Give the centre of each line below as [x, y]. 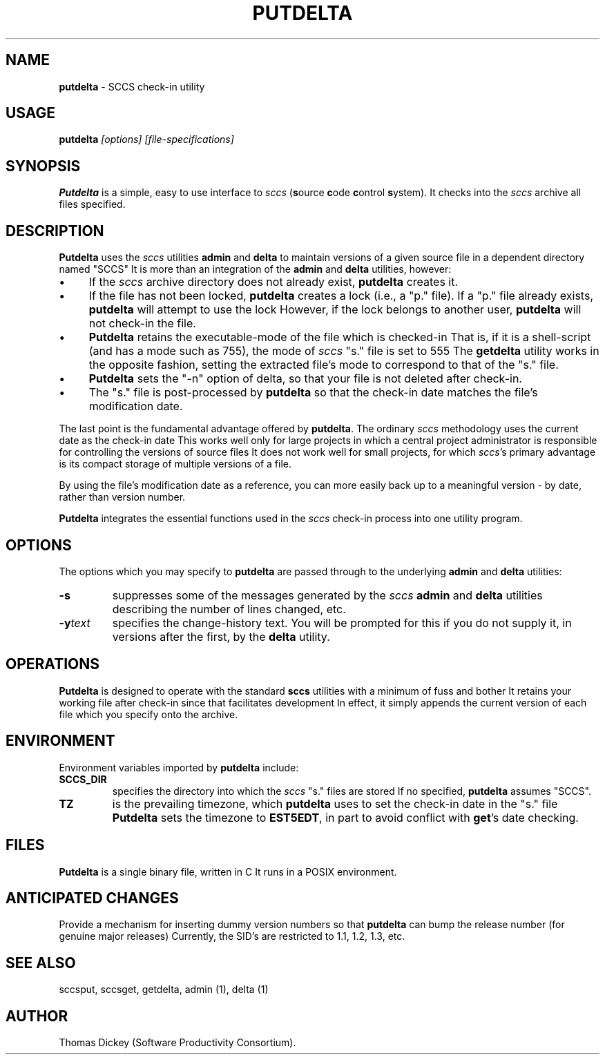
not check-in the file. [142, 324]
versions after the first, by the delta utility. [221, 636]
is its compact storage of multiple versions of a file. [175, 464]
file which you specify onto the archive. [148, 714]
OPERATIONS [52, 664]
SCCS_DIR [83, 779]
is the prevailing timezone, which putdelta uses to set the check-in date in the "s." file [335, 803]
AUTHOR [37, 1016]
